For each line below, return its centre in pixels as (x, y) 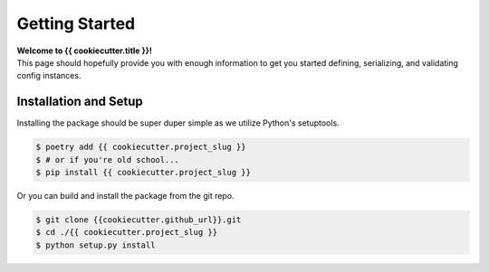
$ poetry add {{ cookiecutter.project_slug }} (141, 147)
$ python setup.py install (96, 245)
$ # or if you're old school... (108, 159)
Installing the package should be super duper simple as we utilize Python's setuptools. (178, 123)
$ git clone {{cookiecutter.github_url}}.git (139, 220)
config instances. (49, 76)
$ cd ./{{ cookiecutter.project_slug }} (126, 232)
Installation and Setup (80, 102)
